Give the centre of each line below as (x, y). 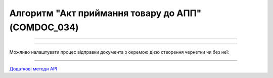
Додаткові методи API (33, 68)
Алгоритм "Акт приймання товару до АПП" (105, 13)
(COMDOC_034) (44, 27)
